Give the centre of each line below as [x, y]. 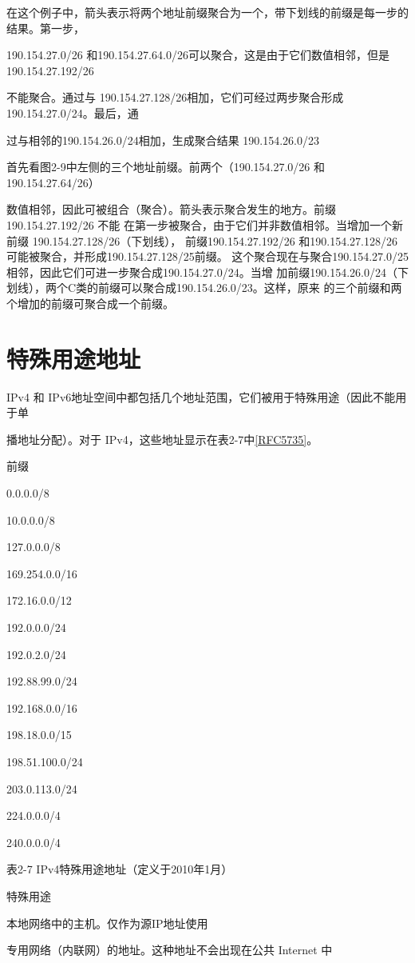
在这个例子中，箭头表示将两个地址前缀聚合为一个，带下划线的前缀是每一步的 [207, 12]
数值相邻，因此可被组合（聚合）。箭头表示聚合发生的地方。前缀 [171, 209]
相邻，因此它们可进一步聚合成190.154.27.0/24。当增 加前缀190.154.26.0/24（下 [208, 272]
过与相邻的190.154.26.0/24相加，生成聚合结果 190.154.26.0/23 [163, 140]
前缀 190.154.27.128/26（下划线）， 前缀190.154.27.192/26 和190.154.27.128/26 [202, 240]
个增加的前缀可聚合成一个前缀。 [90, 303]
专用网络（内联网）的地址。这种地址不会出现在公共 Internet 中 [170, 950]
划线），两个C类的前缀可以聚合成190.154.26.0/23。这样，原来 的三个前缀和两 [204, 288]
